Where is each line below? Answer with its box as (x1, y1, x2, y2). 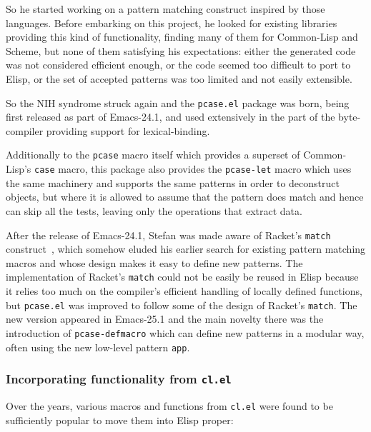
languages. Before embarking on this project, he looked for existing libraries (6, 15, 337, 30)
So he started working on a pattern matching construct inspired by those (6, 1, 325, 16)
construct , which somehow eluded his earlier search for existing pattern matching (6, 241, 366, 256)
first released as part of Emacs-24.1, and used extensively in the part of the (6, 109, 335, 124)
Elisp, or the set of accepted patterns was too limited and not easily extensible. (6, 71, 352, 86)
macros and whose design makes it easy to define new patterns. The (6, 255, 303, 270)
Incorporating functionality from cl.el (6, 370, 232, 388)
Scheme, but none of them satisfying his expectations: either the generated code (6, 43, 356, 58)
